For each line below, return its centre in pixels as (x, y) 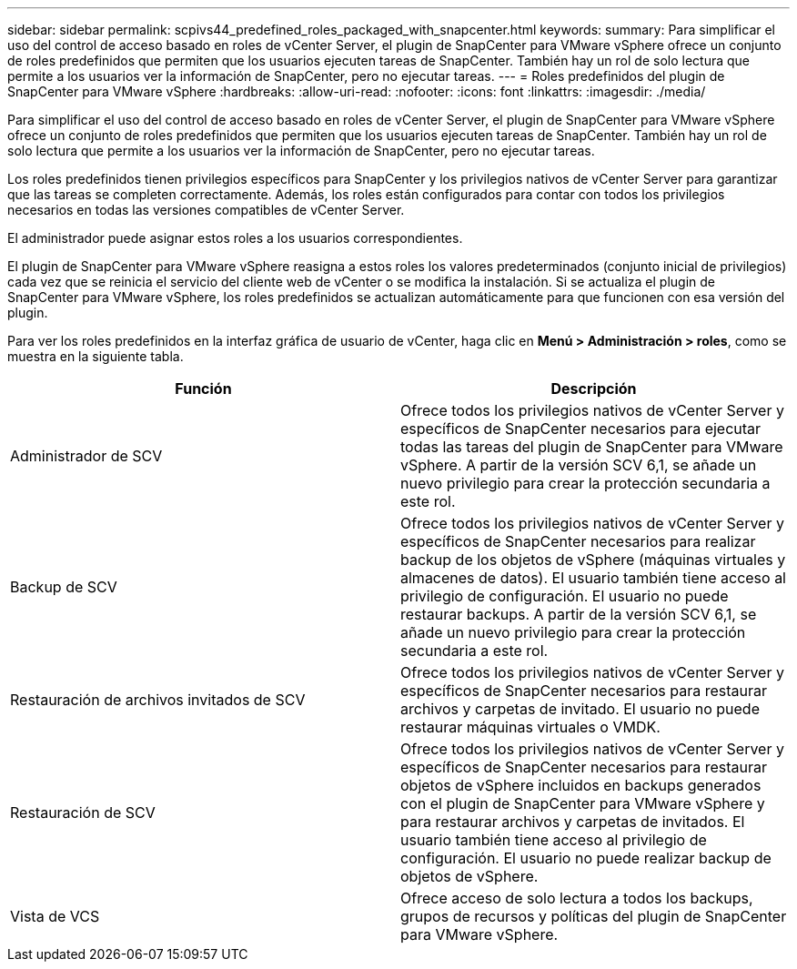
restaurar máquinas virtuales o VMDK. (530, 727)
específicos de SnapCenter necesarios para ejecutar (581, 429)
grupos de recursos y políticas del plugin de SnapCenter (594, 916)
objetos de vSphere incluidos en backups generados (581, 785)
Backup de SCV (64, 587)
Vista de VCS (55, 916)
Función (203, 389)
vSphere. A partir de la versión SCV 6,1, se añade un (579, 465)
